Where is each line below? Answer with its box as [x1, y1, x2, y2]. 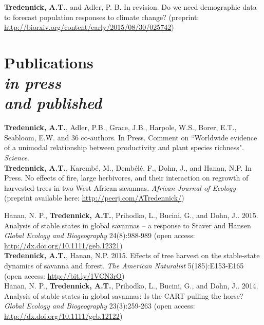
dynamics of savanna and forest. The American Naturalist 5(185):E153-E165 [4, 260, 244, 270]
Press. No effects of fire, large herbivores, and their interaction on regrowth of [4, 172, 249, 183]
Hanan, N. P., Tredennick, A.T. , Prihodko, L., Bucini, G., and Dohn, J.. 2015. [4, 210, 258, 221]
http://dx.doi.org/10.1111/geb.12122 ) [4, 310, 123, 321]
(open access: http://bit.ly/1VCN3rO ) [4, 270, 125, 281]
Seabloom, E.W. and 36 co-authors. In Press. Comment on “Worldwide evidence [4, 132, 257, 142]
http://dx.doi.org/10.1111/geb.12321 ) [4, 240, 123, 250]
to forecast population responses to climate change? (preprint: [4, 11, 199, 22]
